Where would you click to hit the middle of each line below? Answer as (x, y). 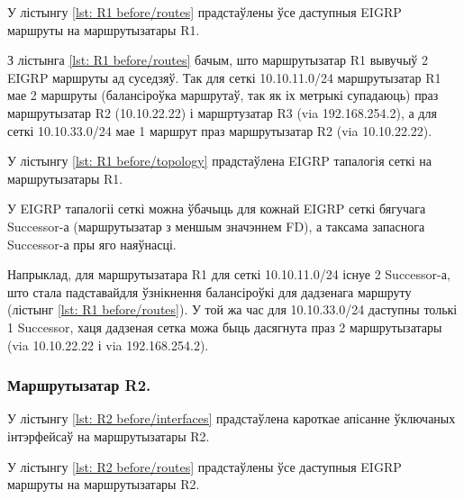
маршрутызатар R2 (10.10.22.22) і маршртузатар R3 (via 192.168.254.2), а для (222, 112)
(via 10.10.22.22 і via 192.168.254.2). (108, 345)
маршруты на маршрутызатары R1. (104, 29)
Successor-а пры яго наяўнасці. (92, 244)
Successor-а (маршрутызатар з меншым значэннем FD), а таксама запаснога (216, 226)
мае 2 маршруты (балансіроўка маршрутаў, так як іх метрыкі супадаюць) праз (223, 95)
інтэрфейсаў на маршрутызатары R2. (109, 435)
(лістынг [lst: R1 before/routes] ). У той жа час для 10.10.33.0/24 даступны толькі (232, 309)
